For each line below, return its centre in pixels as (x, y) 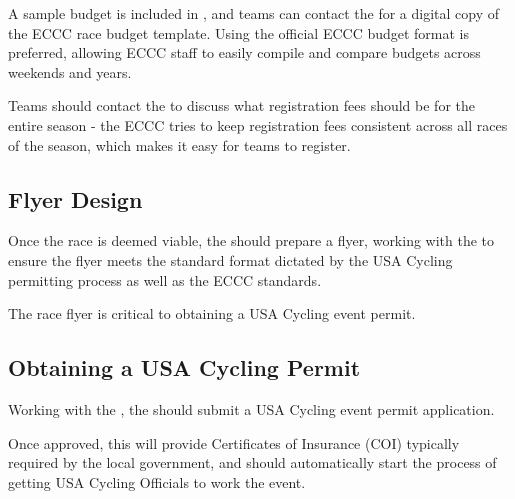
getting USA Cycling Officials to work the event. (157, 481)
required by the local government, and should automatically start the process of (252, 462)
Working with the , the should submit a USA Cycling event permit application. (251, 408)
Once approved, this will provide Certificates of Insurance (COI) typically (234, 442)
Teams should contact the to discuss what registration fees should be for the (241, 105)
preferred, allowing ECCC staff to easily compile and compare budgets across (244, 52)
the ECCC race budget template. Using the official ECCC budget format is (239, 32)
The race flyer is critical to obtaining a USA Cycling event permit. (212, 313)
